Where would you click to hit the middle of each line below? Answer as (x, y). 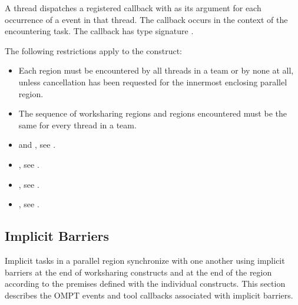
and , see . (37, 145)
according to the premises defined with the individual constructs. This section (145, 284)
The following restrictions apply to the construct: (93, 50)
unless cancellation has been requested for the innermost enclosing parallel (153, 82)
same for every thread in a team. (77, 125)
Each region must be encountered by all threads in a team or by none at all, (156, 70)
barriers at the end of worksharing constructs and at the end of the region (138, 272)
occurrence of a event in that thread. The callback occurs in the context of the (146, 19)
